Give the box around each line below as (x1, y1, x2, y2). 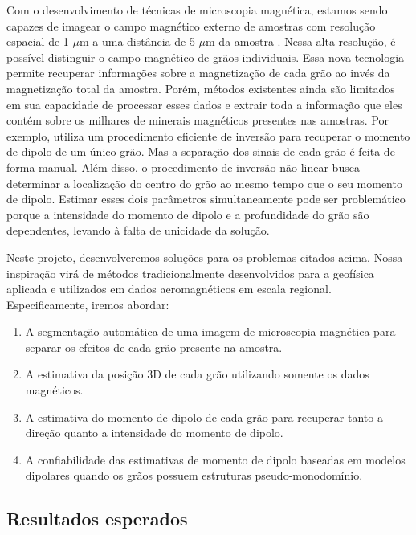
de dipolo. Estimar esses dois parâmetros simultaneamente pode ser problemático (6, 190, 406, 207)
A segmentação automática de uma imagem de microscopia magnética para (25, 323, 396, 340)
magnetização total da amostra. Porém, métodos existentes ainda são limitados (6, 80, 395, 96)
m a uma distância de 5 (79, 33, 195, 50)
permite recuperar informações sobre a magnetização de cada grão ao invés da (6, 64, 390, 81)
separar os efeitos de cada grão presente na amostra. (25, 338, 283, 355)
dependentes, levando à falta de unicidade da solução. (6, 222, 270, 239)
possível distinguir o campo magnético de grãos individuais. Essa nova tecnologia (6, 48, 405, 65)
